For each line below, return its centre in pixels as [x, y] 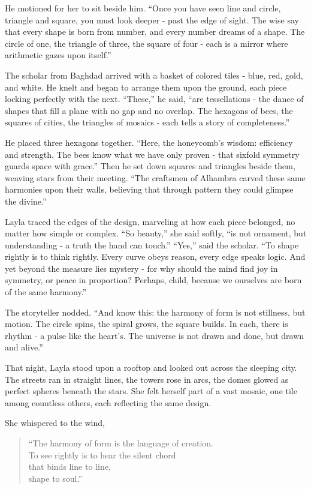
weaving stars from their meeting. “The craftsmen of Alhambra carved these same [155, 177]
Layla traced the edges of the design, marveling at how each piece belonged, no [150, 221]
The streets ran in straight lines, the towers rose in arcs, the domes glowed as [147, 379]
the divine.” [26, 201]
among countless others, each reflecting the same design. [108, 402]
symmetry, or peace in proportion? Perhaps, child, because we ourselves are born [153, 280]
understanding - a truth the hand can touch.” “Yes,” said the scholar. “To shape [152, 244]
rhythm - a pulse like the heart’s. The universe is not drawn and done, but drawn [155, 335]
